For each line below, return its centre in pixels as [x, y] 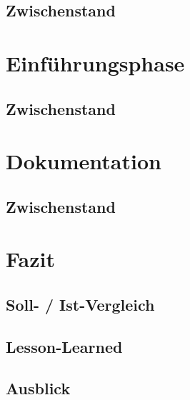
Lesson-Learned [64, 346]
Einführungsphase [95, 62]
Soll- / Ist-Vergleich [80, 304]
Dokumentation [84, 161]
